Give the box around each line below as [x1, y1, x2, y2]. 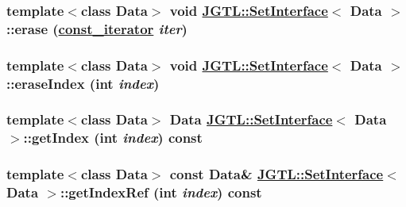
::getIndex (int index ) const [23, 128, 203, 148]
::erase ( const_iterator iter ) [6, 18, 188, 38]
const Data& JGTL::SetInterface [169, 164, 384, 184]
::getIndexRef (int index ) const [60, 182, 262, 202]
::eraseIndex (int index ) [6, 73, 160, 93]
